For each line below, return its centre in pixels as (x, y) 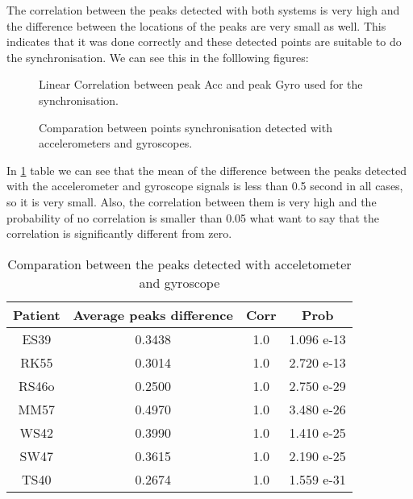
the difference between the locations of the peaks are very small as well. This (196, 25)
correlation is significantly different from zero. (119, 233)
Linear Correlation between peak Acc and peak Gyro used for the (201, 84)
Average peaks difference (153, 314)
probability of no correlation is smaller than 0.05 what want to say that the (193, 217)
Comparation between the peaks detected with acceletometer (179, 264)
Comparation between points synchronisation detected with (186, 127)
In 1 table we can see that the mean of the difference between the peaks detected (206, 170)
